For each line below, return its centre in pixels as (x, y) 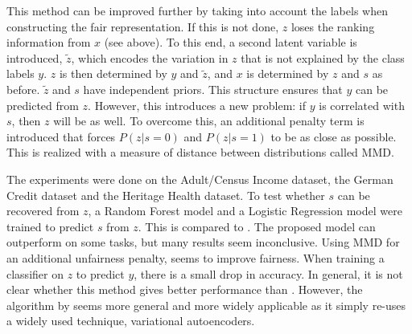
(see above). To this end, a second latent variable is (231, 42)
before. (23, 89)
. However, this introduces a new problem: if (197, 105)
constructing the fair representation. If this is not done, (143, 26)
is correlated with (362, 105)
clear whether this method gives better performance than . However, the (185, 289)
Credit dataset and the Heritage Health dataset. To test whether (166, 195)
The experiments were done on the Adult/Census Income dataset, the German (200, 179)
